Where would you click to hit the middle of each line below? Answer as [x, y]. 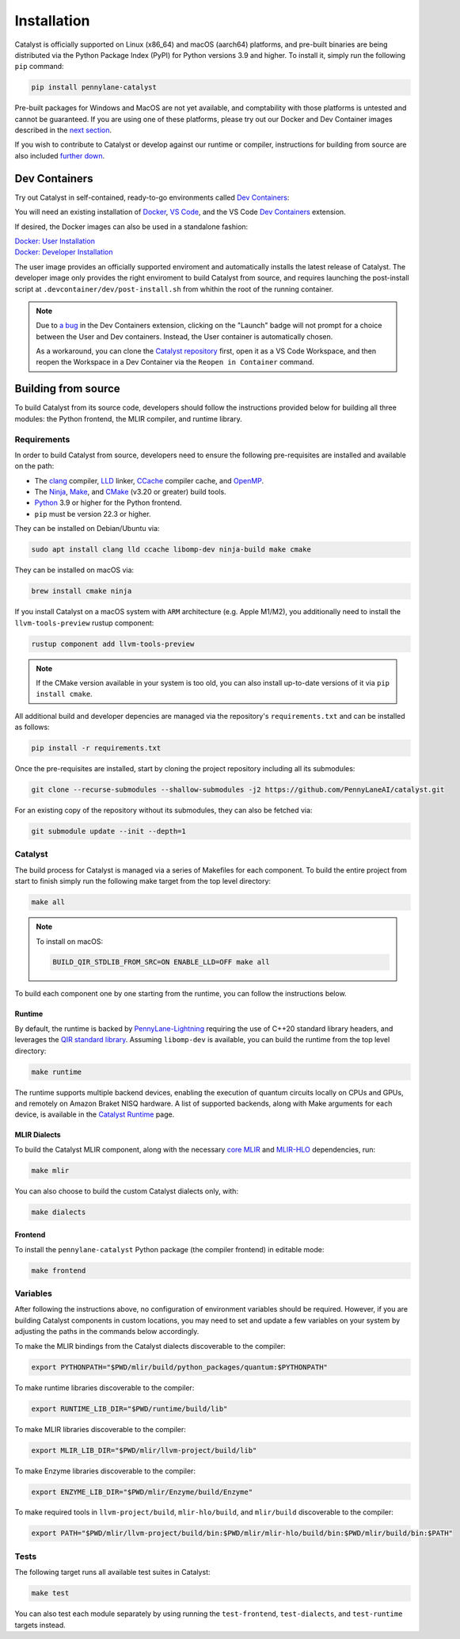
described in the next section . [63, 130]
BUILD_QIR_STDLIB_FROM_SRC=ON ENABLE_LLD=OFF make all [161, 962]
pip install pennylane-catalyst [94, 88]
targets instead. [40, 1625]
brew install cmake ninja [82, 591]
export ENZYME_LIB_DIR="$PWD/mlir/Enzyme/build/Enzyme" [142, 1492]
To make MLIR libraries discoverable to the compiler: [100, 1429]
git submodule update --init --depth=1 [108, 831]
